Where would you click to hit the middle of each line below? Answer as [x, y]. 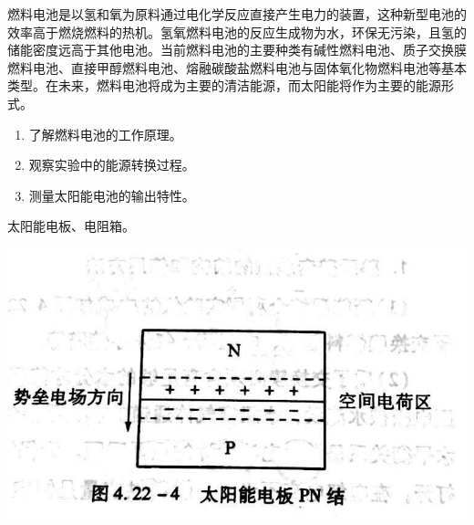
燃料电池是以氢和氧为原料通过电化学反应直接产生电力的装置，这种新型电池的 [237, 14]
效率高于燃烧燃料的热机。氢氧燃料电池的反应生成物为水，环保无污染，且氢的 [237, 31]
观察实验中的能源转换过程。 [112, 165]
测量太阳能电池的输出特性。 [112, 195]
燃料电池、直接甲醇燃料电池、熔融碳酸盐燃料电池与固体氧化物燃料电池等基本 [237, 67]
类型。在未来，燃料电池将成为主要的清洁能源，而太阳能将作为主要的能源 [224, 85]
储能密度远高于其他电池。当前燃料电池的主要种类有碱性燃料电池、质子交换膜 [237, 50]
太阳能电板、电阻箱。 [71, 226]
